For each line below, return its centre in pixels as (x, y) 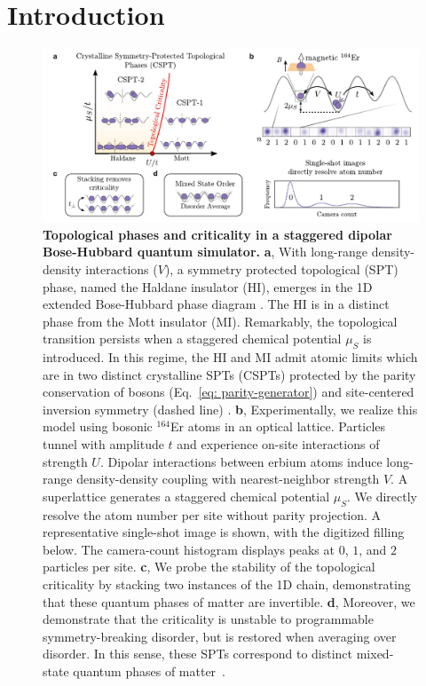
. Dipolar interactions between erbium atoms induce (241, 461)
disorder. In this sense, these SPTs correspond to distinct (198, 654)
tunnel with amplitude (103, 444)
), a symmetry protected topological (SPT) (281, 268)
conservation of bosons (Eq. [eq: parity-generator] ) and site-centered (229, 392)
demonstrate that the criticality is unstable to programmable (208, 619)
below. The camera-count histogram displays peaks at (189, 549)
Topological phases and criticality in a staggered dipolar (217, 234)
